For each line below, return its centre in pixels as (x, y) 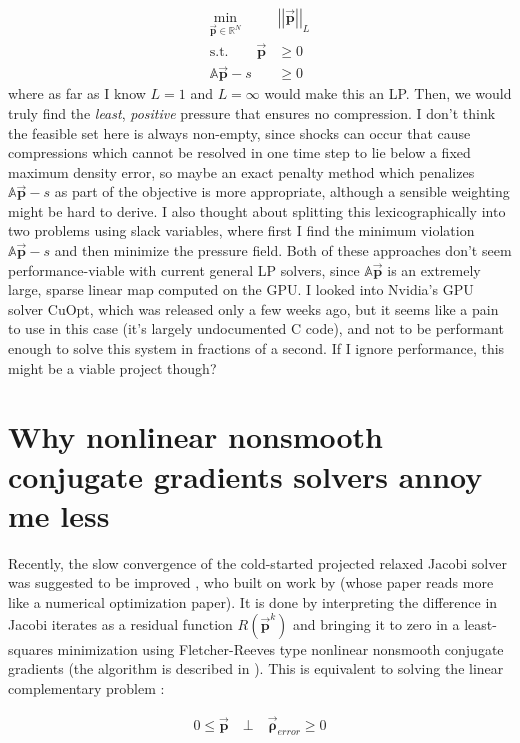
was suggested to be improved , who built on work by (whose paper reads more (251, 582)
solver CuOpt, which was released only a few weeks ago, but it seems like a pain (253, 308)
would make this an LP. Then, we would (388, 93)
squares (30, 648)
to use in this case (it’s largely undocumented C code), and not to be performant (256, 328)
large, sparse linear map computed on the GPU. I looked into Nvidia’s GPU (241, 289)
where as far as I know (77, 93)
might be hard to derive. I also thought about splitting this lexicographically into (257, 210)
